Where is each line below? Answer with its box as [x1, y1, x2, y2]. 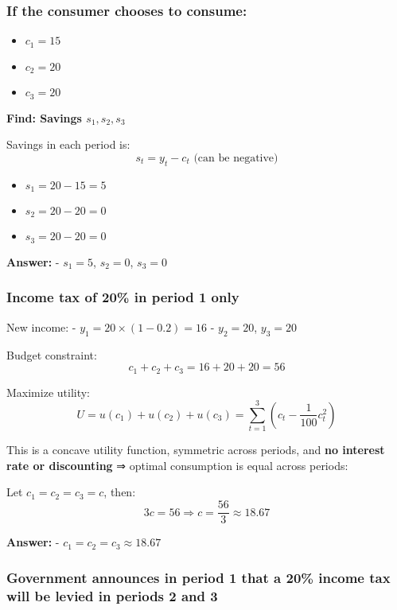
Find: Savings [6, 109, 82, 126]
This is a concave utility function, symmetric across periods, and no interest [6, 441, 385, 458]
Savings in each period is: [6, 136, 130, 153]
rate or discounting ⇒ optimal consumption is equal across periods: [6, 457, 348, 473]
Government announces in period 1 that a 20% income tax [6, 567, 391, 587]
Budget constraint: [6, 346, 97, 363]
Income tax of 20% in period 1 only [6, 287, 239, 307]
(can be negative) [193, 152, 278, 164]
